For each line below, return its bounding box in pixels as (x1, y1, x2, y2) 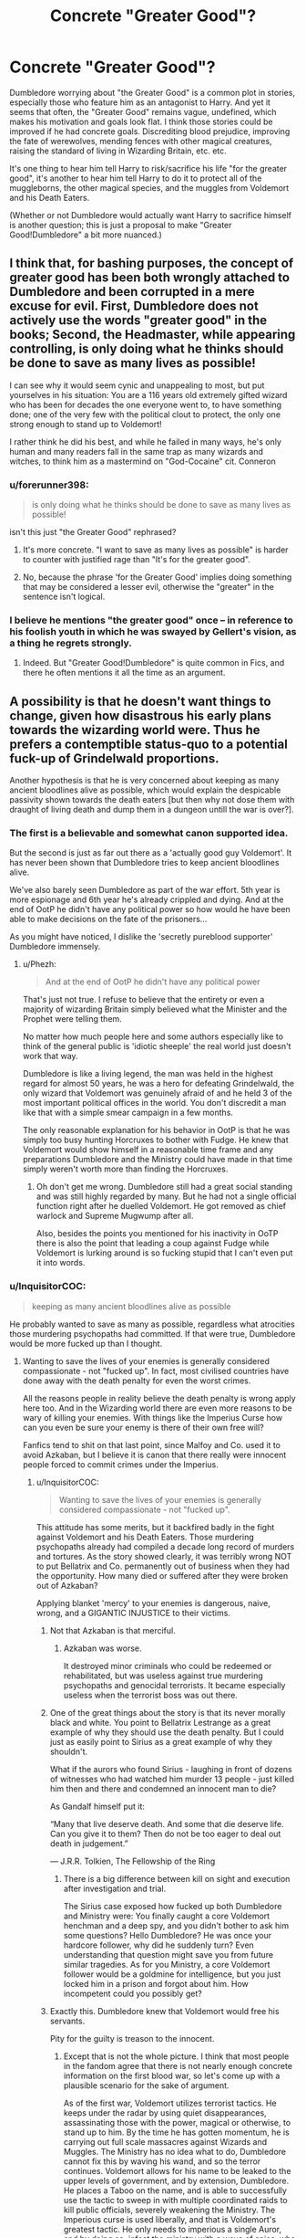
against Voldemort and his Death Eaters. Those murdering (36, 1531, 254, 1542)
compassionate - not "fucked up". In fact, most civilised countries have (22, 1365, 290, 1376)
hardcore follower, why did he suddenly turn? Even (63, 1939, 255, 1950)
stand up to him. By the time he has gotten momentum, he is (63, 2127, 290, 2138)
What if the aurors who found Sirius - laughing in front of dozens (49, 1763, 293, 1774)
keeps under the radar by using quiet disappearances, (63, 2107, 267, 2118)
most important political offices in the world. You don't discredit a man (22, 1098, 287, 1108)
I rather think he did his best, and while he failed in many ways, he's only (9, 436, 282, 447)
